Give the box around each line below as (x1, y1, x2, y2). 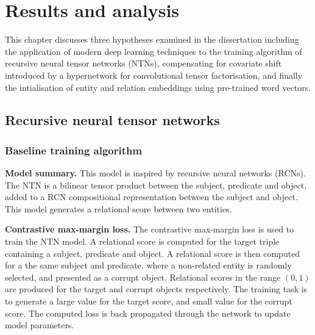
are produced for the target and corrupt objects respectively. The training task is (5, 283, 308, 295)
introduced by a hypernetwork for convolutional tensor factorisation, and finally (5, 68, 303, 81)
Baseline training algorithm (5, 142, 143, 157)
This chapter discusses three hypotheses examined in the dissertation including (5, 33, 299, 46)
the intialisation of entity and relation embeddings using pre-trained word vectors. (5, 81, 311, 93)
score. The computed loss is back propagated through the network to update (5, 306, 291, 319)
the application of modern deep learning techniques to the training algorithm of (5, 45, 302, 57)
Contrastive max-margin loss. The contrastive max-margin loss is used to (5, 223, 294, 236)
